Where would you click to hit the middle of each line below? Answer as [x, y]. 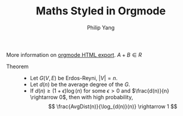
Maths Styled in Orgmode [101, 11]
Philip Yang [101, 28]
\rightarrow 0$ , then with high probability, [81, 97]
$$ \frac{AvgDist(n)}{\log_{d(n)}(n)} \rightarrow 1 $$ [112, 106]
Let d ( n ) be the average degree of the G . [80, 84]
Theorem [17, 66]
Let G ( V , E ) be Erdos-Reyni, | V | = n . [74, 78]
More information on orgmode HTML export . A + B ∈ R [74, 54]
